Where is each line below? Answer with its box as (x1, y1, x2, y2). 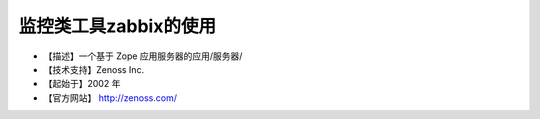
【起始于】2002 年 (43, 78, 121, 90)
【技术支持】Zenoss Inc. (43, 63, 145, 75)
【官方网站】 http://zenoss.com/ (43, 91, 177, 104)
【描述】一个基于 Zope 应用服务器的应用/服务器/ (43, 50, 243, 62)
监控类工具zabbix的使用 (18, 15, 217, 37)
